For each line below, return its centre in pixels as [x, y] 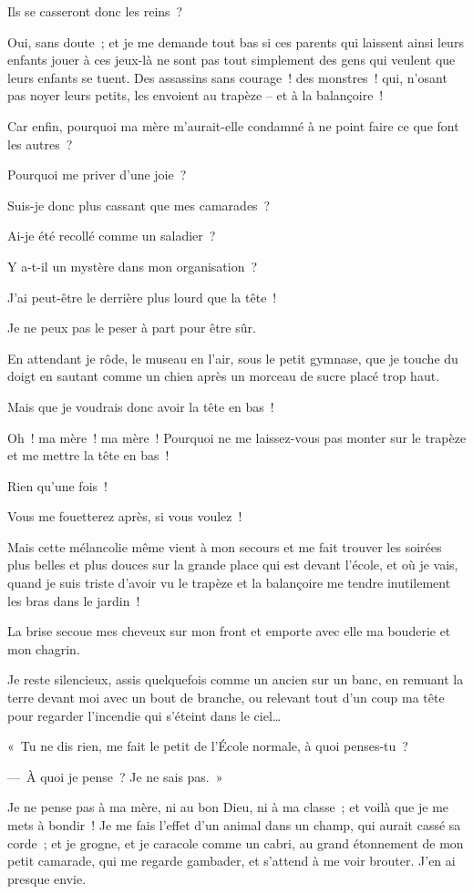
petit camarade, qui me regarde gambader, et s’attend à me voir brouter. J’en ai [231, 861]
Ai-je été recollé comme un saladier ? [112, 236]
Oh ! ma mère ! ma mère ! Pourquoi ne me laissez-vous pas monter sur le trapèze [237, 437]
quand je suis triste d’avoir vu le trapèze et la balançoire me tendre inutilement [229, 583]
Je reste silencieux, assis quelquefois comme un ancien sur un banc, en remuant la [236, 679]
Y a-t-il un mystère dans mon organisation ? [133, 266]
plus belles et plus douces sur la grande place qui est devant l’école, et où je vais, [233, 565]
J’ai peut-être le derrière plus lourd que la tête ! [142, 297]
